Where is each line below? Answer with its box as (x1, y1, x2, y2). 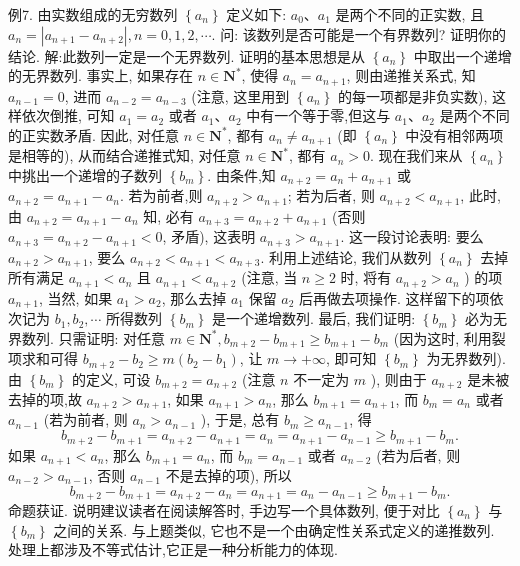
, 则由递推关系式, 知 (346, 65, 476, 86)
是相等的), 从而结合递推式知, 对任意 (8, 145, 241, 166)
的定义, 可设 (71, 368, 151, 389)
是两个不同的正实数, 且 (335, 4, 485, 24)
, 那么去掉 (161, 287, 227, 308)
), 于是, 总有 (200, 409, 280, 430)
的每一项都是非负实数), (337, 85, 488, 106)
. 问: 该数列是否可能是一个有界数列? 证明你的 (211, 23, 506, 44)
